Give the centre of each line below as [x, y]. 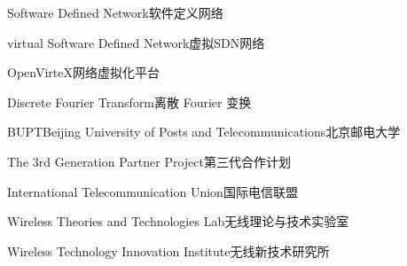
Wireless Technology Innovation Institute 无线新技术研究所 [168, 250]
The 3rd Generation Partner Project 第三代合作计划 [149, 161]
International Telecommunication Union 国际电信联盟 [153, 191]
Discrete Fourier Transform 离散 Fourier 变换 [129, 102]
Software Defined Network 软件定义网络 [115, 12]
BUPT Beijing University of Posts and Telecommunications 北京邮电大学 [204, 132]
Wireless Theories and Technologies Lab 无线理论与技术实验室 [178, 221]
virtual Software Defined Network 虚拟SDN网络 [136, 42]
